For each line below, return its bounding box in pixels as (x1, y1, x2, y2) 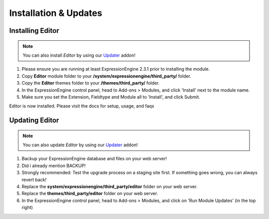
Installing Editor (9, 26, 59, 35)
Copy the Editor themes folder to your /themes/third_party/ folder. (21, 80, 160, 86)
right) (21, 205, 33, 211)
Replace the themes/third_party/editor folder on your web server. (21, 191, 158, 197)
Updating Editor (9, 116, 59, 124)
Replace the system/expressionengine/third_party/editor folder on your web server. (21, 184, 198, 190)
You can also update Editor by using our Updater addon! (22, 142, 138, 148)
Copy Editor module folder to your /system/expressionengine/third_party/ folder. (21, 73, 192, 79)
